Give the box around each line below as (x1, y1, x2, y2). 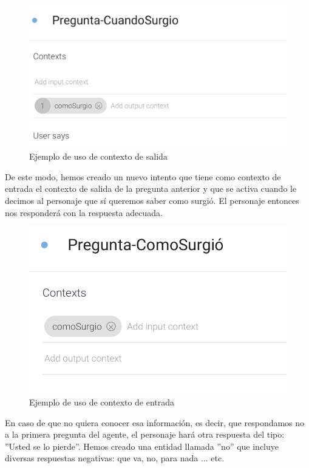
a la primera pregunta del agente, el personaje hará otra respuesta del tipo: (5, 428, 285, 441)
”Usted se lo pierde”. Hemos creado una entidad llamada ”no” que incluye (5, 439, 279, 452)
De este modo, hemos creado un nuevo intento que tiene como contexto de (5, 170, 281, 183)
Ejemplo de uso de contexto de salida (29, 150, 168, 163)
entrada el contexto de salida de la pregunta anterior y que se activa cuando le (5, 182, 297, 195)
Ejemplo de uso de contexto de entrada (29, 396, 175, 409)
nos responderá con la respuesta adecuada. (5, 206, 163, 219)
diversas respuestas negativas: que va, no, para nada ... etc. (5, 452, 225, 464)
